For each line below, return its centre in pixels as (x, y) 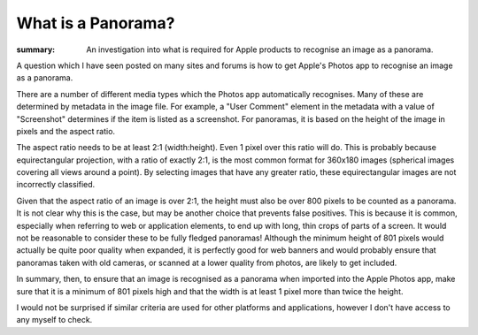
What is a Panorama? (96, 23)
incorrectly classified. (56, 185)
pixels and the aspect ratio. (66, 131)
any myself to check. (54, 320)
